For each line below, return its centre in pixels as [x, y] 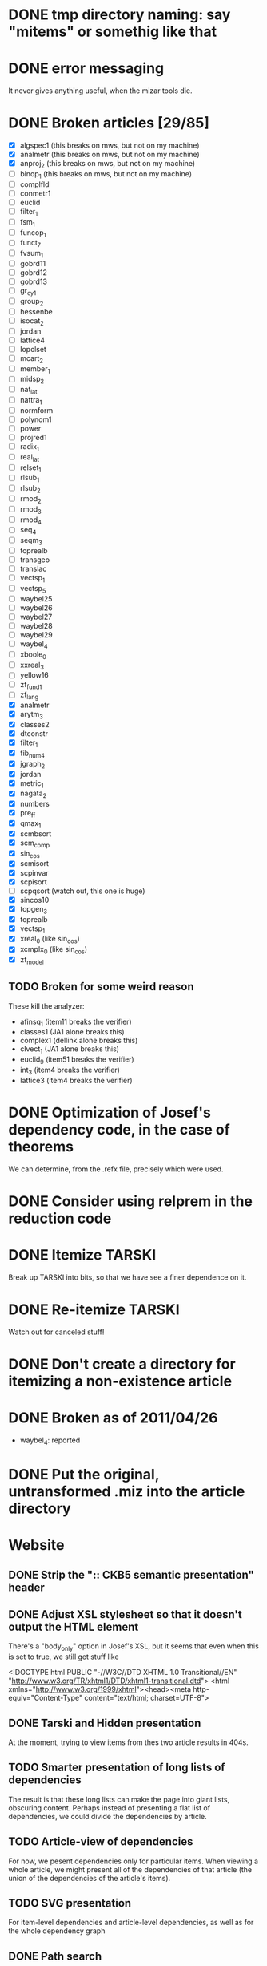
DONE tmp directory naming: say [120, 15]
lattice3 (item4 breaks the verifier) [76, 1080]
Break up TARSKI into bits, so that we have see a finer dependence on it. [128, 1277]
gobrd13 [34, 281]
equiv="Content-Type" [46, 1698]
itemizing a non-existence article [120, 1381]
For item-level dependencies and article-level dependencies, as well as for [131, 1923]
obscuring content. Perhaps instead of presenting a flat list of [109, 1808]
